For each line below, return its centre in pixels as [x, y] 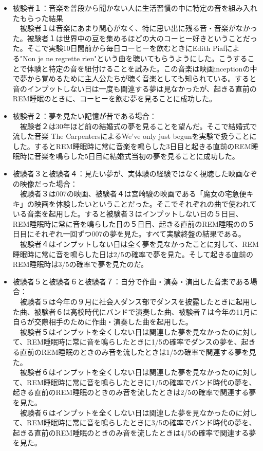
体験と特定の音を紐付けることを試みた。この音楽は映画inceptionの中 [142, 68]
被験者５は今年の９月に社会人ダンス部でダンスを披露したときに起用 [135, 302]
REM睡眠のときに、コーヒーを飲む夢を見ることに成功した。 [115, 98]
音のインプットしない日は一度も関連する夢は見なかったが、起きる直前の [135, 88]
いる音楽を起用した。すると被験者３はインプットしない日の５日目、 [128, 214]
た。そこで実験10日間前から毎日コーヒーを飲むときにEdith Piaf [119, 48]
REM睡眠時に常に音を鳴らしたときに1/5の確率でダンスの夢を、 [134, 342]
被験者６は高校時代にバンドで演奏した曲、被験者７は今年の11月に [146, 311]
